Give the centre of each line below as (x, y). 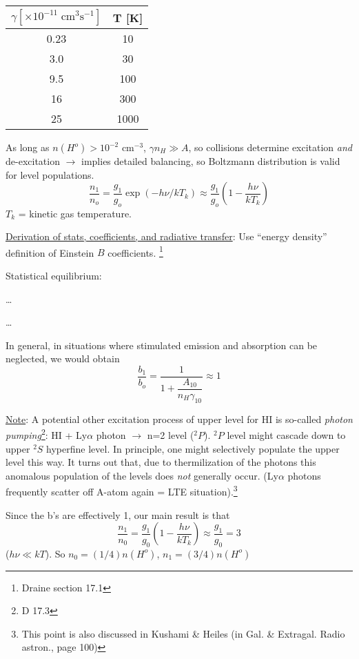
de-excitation (33, 161)
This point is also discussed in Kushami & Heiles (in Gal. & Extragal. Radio (183, 633)
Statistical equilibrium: (54, 276)
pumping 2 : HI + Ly (47, 434)
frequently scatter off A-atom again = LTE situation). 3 (122, 491)
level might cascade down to (286, 435)
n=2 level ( (171, 435)
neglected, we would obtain (63, 358)
